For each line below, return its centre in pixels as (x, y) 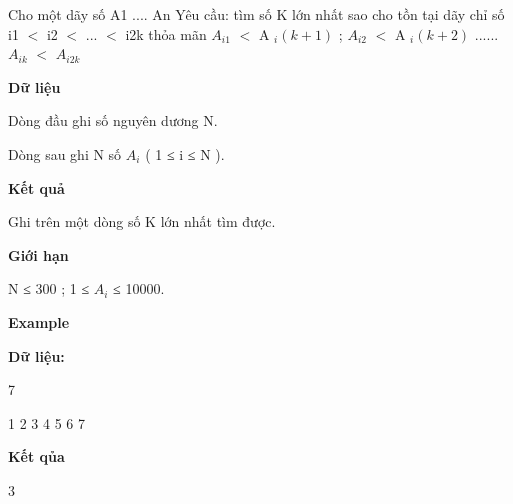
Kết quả (36, 187)
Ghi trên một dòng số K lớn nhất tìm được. (142, 221)
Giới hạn (38, 254)
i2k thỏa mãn (166, 33)
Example (39, 321)
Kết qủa (36, 456)
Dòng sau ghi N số (65, 153)
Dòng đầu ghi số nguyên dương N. (113, 120)
